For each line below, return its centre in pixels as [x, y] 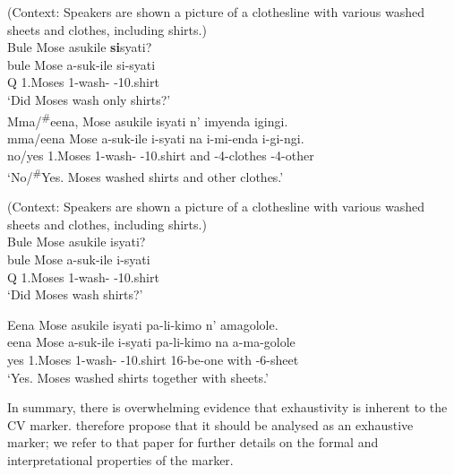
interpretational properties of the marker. [120, 459]
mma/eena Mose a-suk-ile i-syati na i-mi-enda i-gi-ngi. [156, 138]
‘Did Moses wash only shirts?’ [89, 99]
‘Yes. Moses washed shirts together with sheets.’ [138, 377]
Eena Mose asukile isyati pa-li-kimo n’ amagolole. [143, 324]
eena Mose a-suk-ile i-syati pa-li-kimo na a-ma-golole [151, 342]
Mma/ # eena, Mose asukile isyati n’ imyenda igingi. [148, 119]
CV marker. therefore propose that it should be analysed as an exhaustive [210, 424]
